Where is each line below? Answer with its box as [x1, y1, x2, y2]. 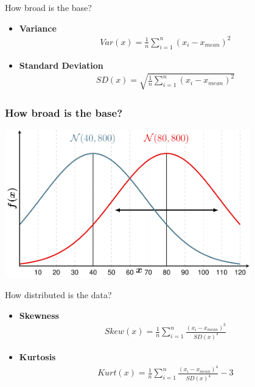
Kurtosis [19, 350, 56, 363]
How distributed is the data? [5, 288, 112, 301]
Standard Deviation [19, 58, 103, 71]
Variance [19, 21, 57, 34]
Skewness [19, 309, 59, 321]
